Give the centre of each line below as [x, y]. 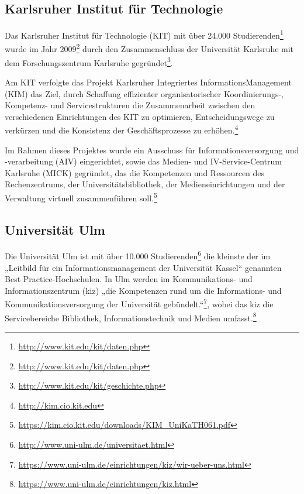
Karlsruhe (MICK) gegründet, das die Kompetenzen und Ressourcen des [135, 172]
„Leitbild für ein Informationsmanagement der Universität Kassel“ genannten [143, 267]
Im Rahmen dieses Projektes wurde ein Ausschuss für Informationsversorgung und [152, 150]
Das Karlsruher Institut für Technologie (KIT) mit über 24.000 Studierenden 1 [144, 34]
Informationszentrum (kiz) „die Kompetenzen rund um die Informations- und [143, 290]
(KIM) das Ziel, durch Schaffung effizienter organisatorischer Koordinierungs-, [144, 93]
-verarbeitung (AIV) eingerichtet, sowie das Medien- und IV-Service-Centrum [143, 161]
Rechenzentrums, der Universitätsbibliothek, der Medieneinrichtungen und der [145, 184]
